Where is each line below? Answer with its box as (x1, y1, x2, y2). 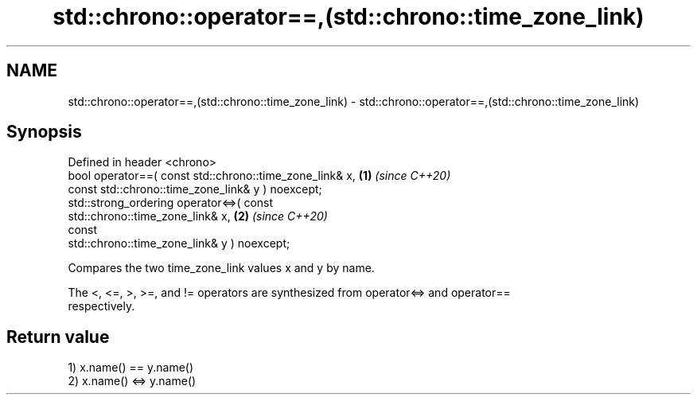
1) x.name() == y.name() (68, 360, 194, 375)
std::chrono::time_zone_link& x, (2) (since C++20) (68, 209, 328, 224)
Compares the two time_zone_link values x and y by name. (68, 261, 375, 275)
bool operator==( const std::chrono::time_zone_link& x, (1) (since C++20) (68, 169, 451, 183)
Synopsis (6, 122, 82, 142)
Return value (6, 326, 110, 347)
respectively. (68, 299, 135, 313)
